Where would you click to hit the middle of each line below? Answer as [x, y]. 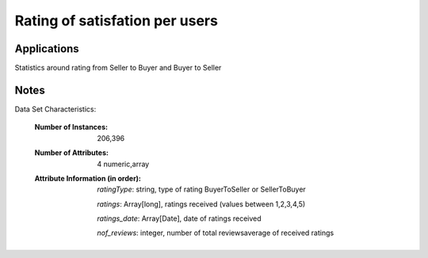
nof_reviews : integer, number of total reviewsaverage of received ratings [216, 233]
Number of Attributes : [71, 153]
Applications [47, 49]
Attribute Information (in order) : [88, 178]
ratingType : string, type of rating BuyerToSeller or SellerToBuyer [202, 189]
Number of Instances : [71, 127]
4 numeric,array [123, 164]
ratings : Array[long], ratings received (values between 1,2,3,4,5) [201, 204]
